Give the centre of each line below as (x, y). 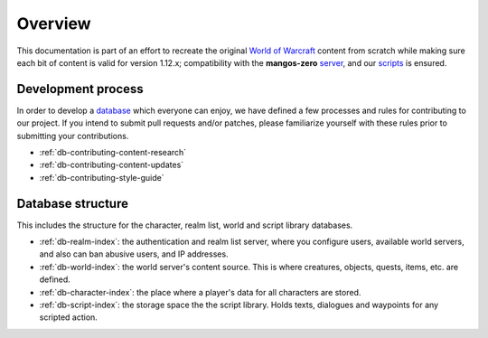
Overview (54, 23)
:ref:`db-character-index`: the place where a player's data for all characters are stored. (200, 292)
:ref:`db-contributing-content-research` (113, 153)
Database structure (72, 203)
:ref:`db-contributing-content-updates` (112, 165)
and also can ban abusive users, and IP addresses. (134, 254)
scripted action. (69, 317)
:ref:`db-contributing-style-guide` (102, 177)
